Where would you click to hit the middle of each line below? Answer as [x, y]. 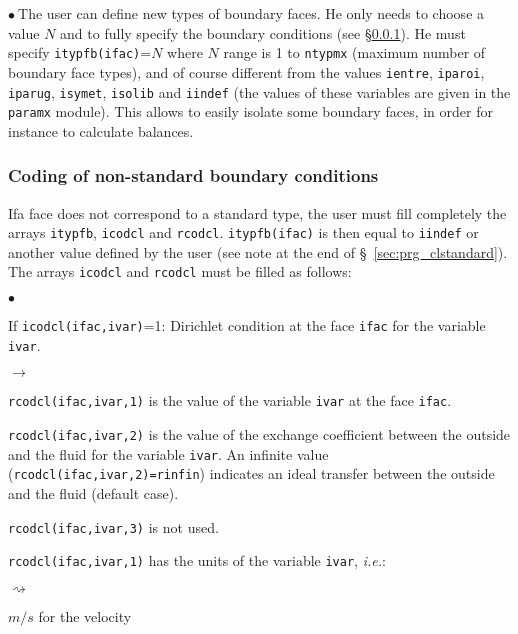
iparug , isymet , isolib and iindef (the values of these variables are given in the [259, 91]
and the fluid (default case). [93, 493]
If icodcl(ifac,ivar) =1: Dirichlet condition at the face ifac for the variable [247, 325]
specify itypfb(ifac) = [80, 52]
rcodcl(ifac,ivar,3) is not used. [113, 526]
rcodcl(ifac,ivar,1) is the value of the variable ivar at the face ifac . [230, 400]
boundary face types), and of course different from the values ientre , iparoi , [246, 71]
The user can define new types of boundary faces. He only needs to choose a [251, 13]
